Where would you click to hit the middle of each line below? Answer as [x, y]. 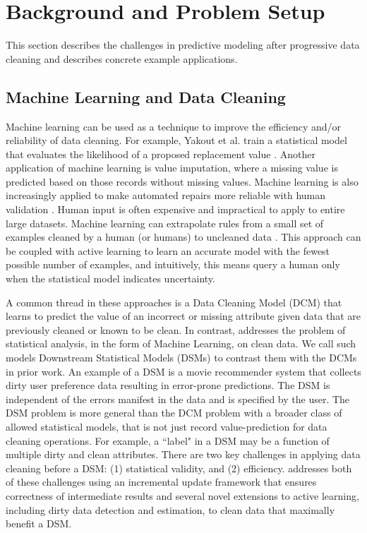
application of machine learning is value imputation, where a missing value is [172, 168]
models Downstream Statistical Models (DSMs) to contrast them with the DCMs [181, 358]
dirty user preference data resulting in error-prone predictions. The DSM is [168, 385]
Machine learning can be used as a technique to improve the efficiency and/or [174, 126]
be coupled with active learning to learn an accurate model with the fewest [168, 250]
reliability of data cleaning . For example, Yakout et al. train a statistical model [176, 140]
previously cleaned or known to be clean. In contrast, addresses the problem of [176, 329]
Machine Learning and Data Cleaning [146, 96]
